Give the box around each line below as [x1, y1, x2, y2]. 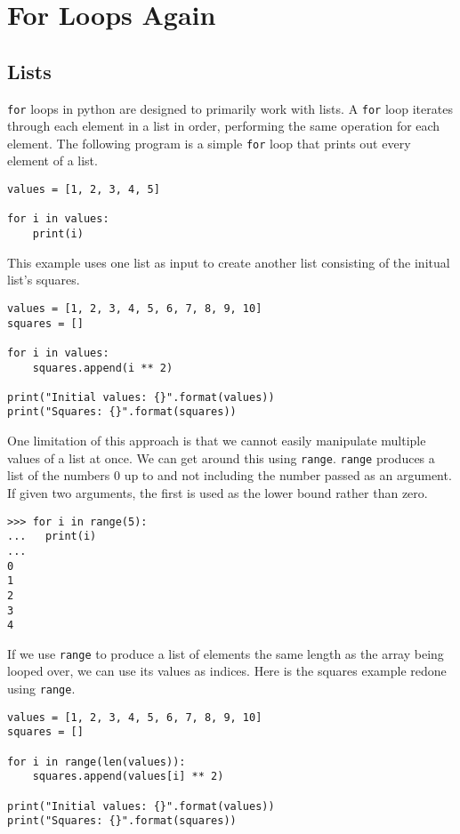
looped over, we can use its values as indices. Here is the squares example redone [7, 662, 447, 680]
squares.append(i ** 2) [32, 361, 174, 374]
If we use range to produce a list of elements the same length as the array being [7, 644, 444, 662]
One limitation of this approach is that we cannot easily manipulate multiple [7, 431, 426, 450]
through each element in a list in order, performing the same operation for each [7, 116, 440, 135]
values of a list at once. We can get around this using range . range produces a [7, 448, 435, 467]
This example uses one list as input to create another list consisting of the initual [7, 253, 450, 271]
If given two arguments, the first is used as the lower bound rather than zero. [7, 483, 428, 501]
